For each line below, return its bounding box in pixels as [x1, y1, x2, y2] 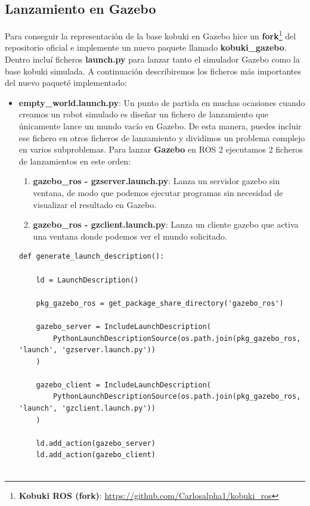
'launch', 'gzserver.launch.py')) [18, 346, 156, 355]
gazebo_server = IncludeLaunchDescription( [36, 322, 211, 331]
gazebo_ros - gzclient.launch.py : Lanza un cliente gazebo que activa [33, 218, 299, 231]
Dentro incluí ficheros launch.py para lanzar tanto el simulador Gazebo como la [5, 53, 300, 66]
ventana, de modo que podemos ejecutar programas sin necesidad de [33, 186, 283, 198]
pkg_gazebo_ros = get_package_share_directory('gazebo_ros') [36, 299, 284, 308]
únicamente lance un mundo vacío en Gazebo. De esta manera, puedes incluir [18, 120, 302, 132]
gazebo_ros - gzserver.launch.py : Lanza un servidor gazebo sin [33, 175, 280, 187]
